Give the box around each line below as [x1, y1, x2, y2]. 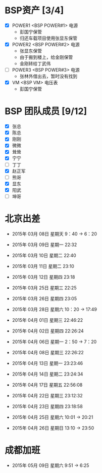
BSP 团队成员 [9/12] [5, 106, 87, 117]
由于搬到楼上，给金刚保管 [19, 54, 73, 60]
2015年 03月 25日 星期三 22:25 [12, 285, 77, 291]
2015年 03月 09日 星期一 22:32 [12, 242, 77, 248]
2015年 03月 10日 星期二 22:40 [12, 252, 76, 258]
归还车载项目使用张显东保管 [19, 35, 78, 41]
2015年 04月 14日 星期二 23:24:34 [12, 371, 83, 377]
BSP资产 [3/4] [5, 5, 64, 16]
